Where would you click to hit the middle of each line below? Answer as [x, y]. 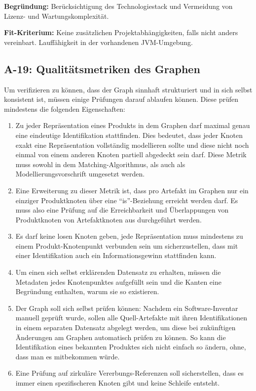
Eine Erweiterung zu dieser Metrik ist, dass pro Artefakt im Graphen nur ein [132, 190]
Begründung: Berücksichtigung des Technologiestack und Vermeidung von [118, 6]
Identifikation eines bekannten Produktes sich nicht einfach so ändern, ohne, [131, 347]
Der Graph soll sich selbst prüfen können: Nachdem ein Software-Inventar [127, 308]
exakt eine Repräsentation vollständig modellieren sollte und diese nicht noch [132, 145]
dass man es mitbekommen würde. [68, 356]
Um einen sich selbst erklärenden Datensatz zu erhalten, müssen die [118, 272]
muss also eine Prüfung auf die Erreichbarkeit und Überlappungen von [122, 210]
